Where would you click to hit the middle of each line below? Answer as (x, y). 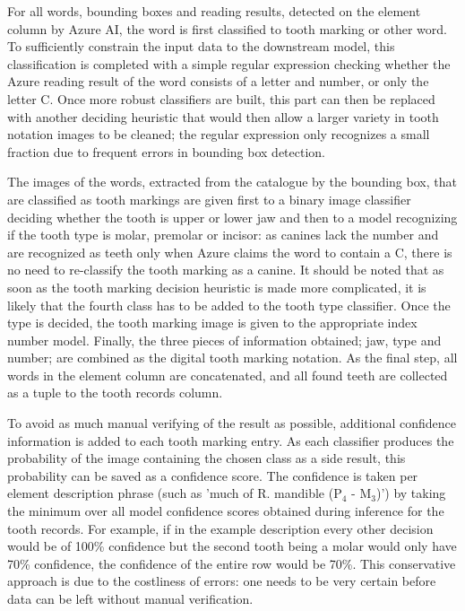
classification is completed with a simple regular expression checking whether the (229, 63)
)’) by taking (411, 493)
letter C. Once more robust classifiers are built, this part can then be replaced (221, 98)
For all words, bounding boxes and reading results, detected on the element (214, 11)
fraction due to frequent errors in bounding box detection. (166, 151)
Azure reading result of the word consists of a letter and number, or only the (218, 81)
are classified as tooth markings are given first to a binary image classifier (209, 199)
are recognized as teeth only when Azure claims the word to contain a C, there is (230, 252)
